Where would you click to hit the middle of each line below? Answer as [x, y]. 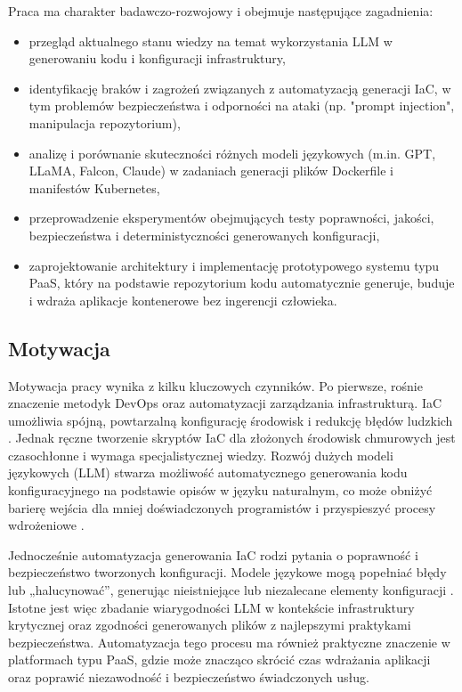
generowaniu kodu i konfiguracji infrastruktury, [157, 58]
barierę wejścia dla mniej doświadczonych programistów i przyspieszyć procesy [222, 507]
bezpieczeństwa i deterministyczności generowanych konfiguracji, [204, 235]
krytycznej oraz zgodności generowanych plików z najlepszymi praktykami [210, 625]
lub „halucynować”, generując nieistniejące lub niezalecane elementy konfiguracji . [231, 590]
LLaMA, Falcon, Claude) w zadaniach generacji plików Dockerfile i [211, 171]
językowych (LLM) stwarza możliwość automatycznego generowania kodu [208, 472]
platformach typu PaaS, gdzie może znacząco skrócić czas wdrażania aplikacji [219, 659]
